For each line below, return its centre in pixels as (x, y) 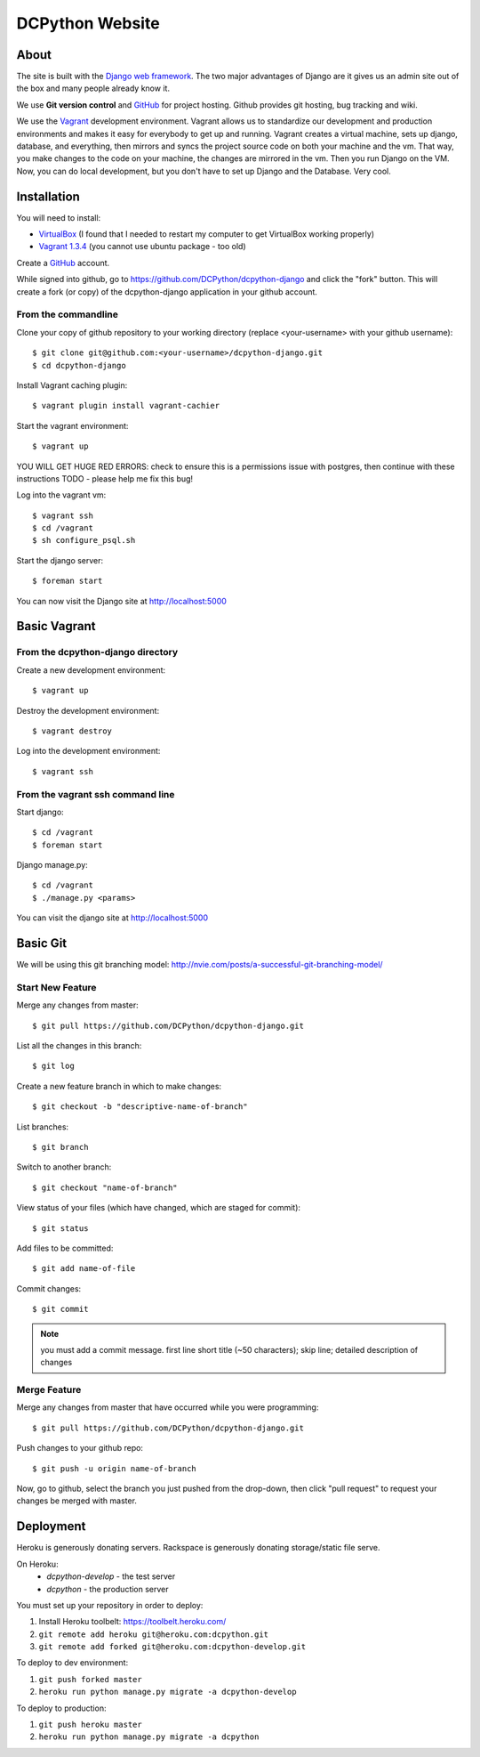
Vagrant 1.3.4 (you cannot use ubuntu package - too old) (142, 247)
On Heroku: (37, 1564)
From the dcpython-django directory (97, 652)
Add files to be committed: (65, 1248)
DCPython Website (88, 23)
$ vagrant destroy (72, 731)
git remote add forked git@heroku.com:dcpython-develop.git (172, 1647)
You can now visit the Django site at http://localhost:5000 (121, 601)
